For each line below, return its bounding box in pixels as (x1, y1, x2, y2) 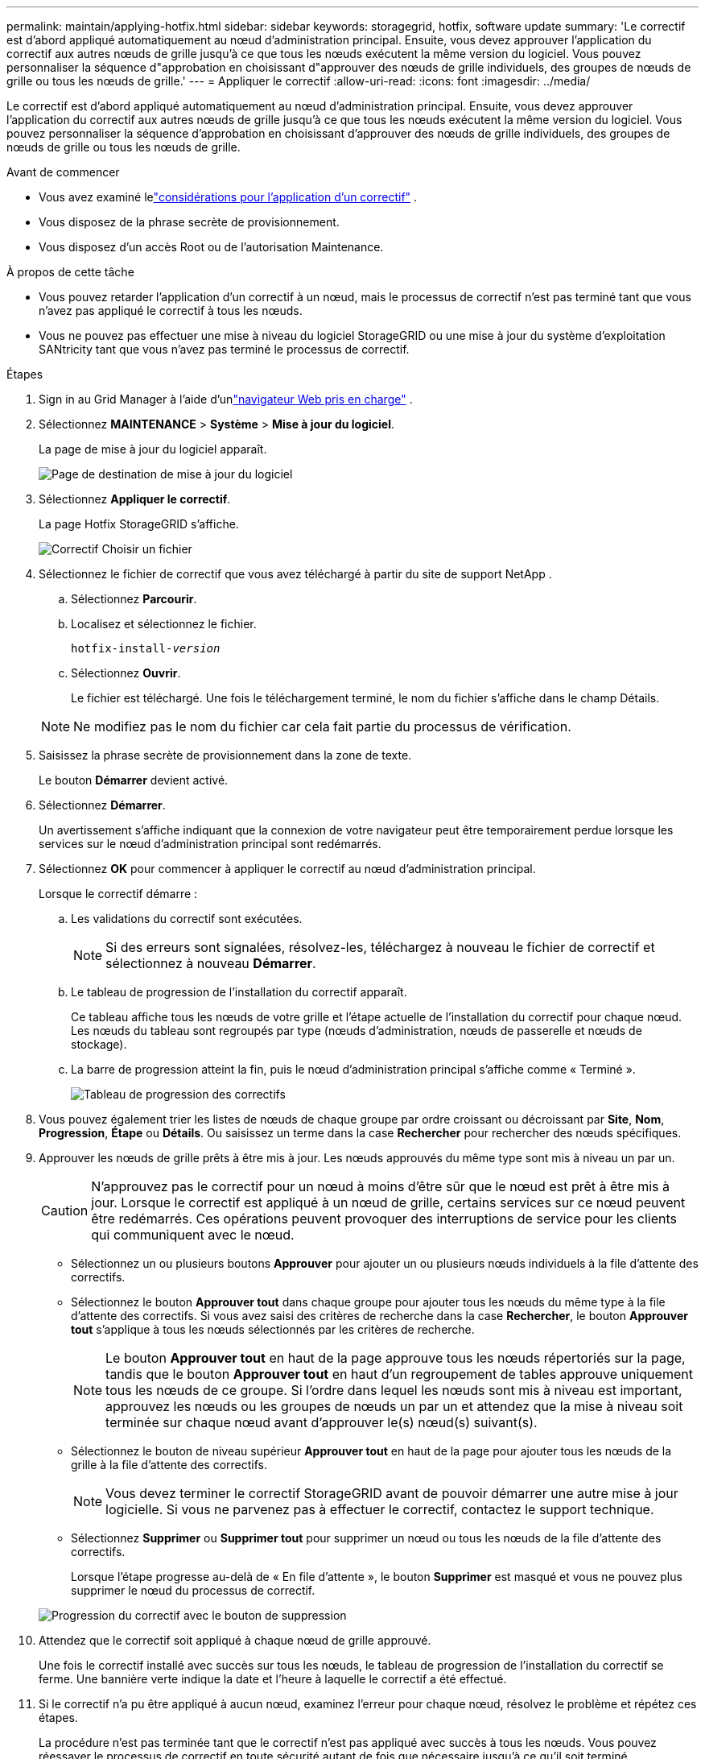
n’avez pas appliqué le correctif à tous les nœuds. (39, 304, 303, 317)
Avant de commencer (6, 165, 120, 179)
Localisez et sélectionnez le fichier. (71, 617, 257, 631)
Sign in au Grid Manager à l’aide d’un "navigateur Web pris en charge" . (39, 392, 413, 406)
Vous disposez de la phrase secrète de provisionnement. (39, 215, 340, 229)
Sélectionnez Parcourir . (71, 592, 197, 606)
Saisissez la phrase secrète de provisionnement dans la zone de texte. (39, 748, 412, 762)
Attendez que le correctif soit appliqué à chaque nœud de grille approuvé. (39, 1633, 431, 1647)
